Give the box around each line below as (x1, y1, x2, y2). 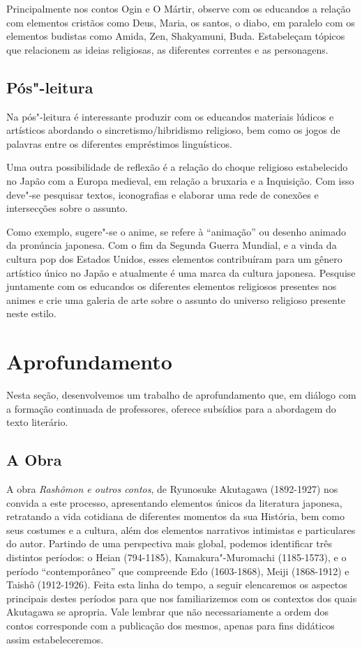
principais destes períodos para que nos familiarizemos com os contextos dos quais (6, 590, 357, 605)
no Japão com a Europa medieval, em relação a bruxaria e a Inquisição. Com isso (6, 173, 354, 188)
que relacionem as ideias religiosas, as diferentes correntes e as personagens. (6, 42, 329, 56)
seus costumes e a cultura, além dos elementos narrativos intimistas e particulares (6, 522, 356, 537)
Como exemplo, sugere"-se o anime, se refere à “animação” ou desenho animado (6, 224, 347, 238)
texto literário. (6, 415, 68, 429)
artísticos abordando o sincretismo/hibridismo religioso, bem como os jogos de (6, 123, 340, 137)
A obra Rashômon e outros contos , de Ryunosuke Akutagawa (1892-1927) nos (6, 482, 338, 496)
